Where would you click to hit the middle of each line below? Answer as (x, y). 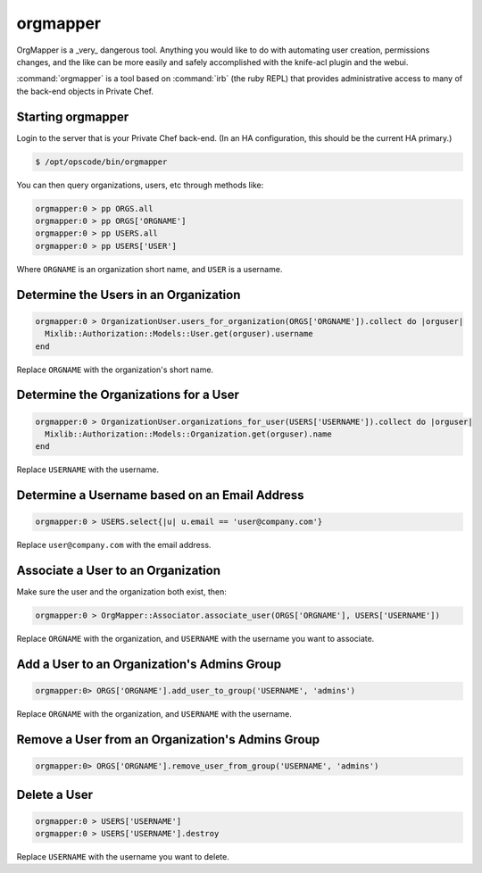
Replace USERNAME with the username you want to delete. (123, 857)
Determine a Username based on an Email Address (160, 495)
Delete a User (55, 794)
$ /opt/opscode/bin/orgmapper (101, 162)
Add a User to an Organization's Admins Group (149, 664)
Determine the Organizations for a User (128, 395)
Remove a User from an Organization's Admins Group (168, 740)
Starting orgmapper (73, 116)
